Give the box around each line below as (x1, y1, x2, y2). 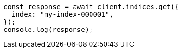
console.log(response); (3, 26, 93, 33)
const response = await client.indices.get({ (3, 3, 179, 10)
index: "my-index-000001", (11, 10, 114, 18)
